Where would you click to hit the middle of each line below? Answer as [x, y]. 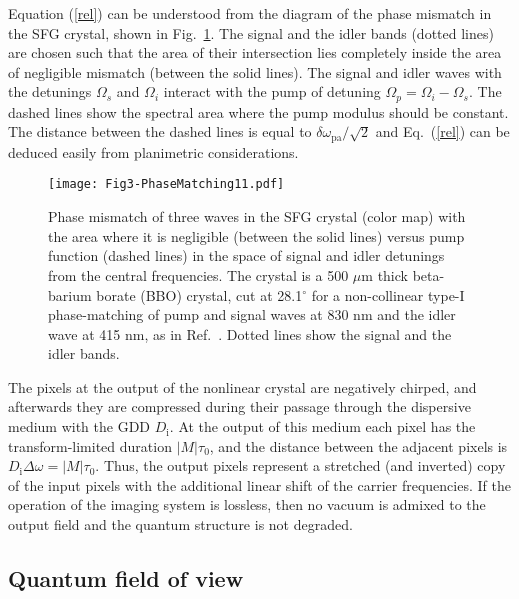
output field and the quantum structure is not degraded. [180, 524]
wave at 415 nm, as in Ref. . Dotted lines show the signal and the [250, 333]
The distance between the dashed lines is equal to [160, 131]
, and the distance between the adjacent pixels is [358, 445]
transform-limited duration [90, 445]
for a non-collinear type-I [388, 294]
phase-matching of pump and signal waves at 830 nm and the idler [252, 314]
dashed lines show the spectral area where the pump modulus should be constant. [258, 111]
